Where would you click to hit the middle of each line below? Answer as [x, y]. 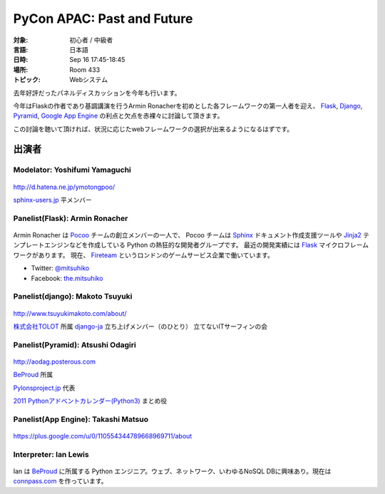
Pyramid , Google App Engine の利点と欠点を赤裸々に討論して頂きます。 [118, 116]
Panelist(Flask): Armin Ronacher [71, 218]
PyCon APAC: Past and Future [103, 19]
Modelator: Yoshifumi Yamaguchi [72, 170]
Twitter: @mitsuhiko [60, 268]
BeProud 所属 [33, 375]
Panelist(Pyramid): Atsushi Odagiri [75, 344]
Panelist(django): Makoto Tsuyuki [73, 297]
